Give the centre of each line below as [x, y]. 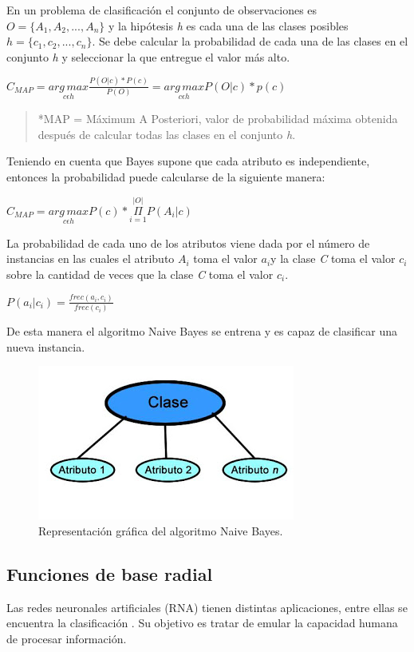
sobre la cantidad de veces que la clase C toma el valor [140, 274]
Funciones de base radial [110, 573]
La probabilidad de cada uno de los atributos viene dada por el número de [188, 243]
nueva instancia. [46, 346]
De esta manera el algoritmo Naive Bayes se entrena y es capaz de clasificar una [202, 331]
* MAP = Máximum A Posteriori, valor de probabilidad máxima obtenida [218, 118]
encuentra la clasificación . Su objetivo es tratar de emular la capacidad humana [202, 623]
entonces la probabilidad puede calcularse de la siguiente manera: [166, 176]
